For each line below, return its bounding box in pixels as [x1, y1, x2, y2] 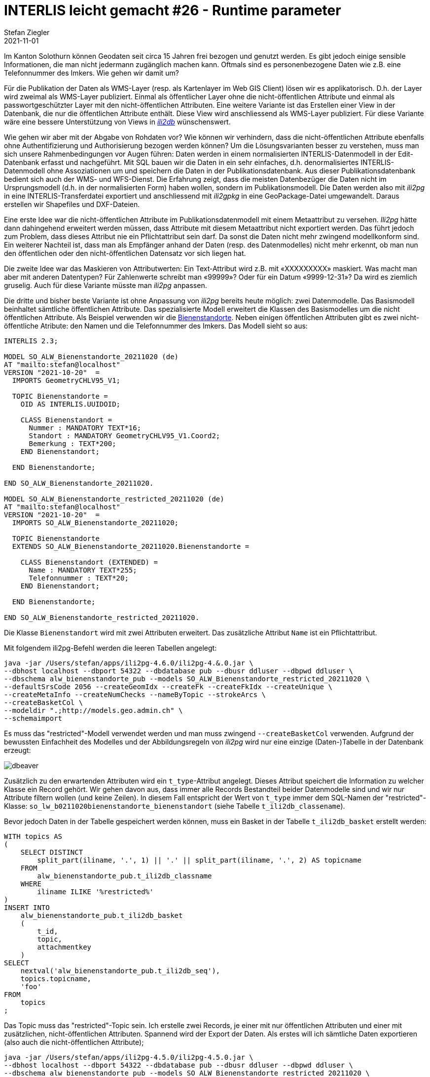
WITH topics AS [4, 832, 63, 840]
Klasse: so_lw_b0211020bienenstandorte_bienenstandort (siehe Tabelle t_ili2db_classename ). [4, 801, 345, 810]
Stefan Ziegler [4, 28, 50, 37]
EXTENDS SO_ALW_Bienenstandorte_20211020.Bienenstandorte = [12, 542, 250, 550]
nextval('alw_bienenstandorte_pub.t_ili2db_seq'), [20, 966, 220, 975]
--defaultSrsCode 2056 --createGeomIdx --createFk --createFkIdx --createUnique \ [4, 682, 332, 691]
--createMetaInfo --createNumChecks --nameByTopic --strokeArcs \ [4, 690, 266, 699]
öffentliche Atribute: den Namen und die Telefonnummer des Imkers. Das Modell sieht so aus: [4, 321, 308, 330]
